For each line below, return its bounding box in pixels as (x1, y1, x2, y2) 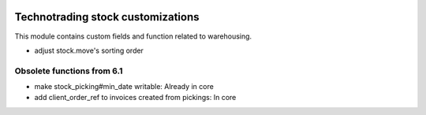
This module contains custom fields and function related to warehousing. (14, 32, 252, 41)
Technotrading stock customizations (14, 10, 200, 24)
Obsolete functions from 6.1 (14, 65, 123, 76)
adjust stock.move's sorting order (34, 46, 144, 55)
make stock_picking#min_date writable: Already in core (34, 82, 215, 91)
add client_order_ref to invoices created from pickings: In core (34, 93, 237, 102)
